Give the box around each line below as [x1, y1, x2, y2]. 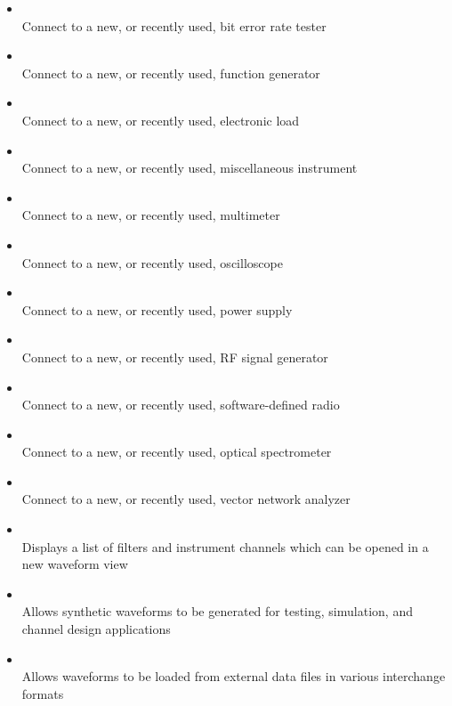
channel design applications [21, 620, 171, 638]
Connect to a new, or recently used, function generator [21, 63, 320, 82]
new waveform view [21, 555, 128, 573]
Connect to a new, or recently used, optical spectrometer [21, 442, 332, 461]
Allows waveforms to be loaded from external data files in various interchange [21, 667, 446, 686]
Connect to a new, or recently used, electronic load [21, 110, 300, 129]
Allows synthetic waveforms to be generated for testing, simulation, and [21, 602, 413, 621]
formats [21, 684, 64, 702]
